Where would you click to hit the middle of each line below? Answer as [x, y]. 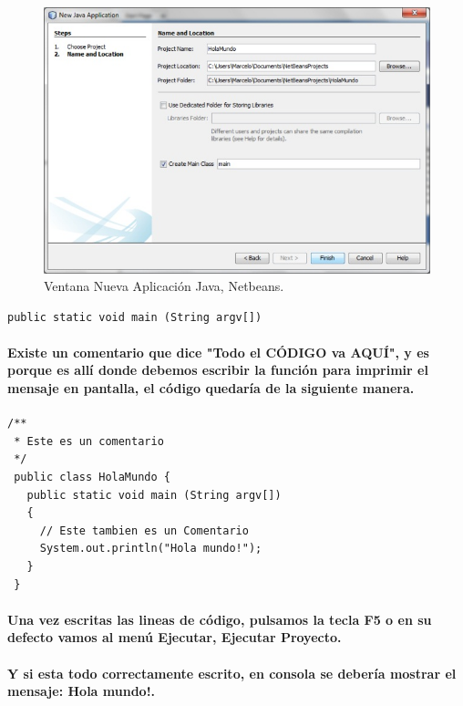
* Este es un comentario [89, 441]
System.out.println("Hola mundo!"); [151, 549]
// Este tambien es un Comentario [144, 530]
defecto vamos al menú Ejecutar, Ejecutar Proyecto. [175, 637]
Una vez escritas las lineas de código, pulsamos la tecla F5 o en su [220, 619]
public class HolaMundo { [92, 478]
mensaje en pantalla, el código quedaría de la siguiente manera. [211, 388]
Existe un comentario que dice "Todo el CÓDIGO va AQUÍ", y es [218, 352]
